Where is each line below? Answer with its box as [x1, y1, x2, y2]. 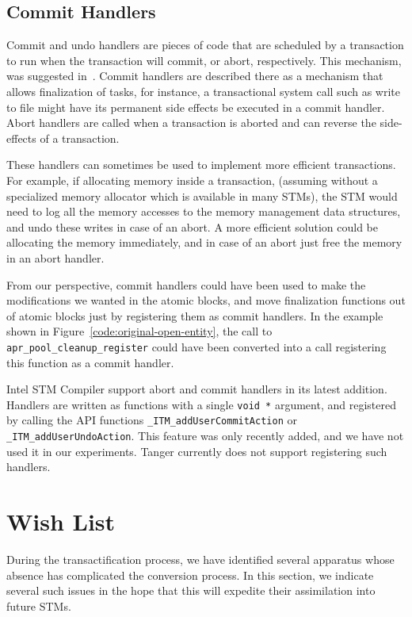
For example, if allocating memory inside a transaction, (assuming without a [6, 171, 378, 188]
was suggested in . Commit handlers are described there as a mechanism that [6, 67, 383, 84]
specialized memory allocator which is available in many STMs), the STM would [6, 187, 398, 204]
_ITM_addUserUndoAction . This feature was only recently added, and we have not [6, 427, 404, 444]
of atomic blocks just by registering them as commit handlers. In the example [6, 307, 383, 324]
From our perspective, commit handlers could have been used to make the [6, 276, 366, 293]
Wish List [6, 505, 116, 538]
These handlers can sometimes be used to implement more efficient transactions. [6, 156, 396, 173]
